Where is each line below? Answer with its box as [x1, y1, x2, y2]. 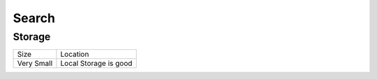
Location [60, 49, 89, 59]
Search [13, 10, 56, 26]
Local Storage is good [60, 59, 133, 69]
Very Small [17, 59, 53, 69]
